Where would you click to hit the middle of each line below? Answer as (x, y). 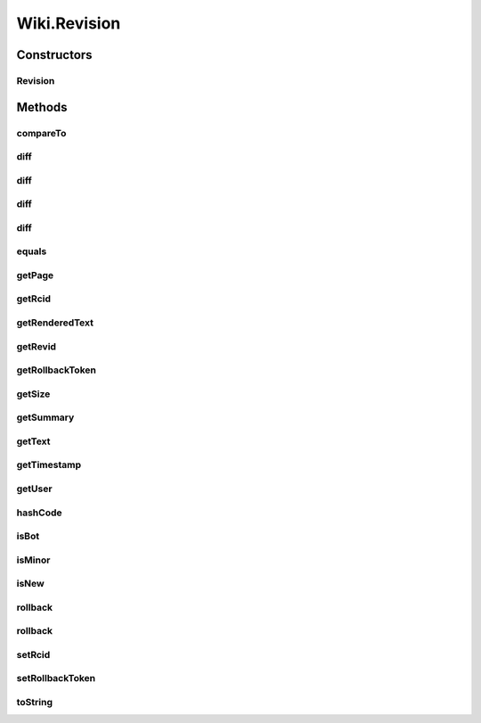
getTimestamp (49, 465)
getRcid (34, 299)
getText (33, 441)
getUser (34, 489)
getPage (35, 275)
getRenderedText (55, 323)
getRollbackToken (57, 370)
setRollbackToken (56, 678)
